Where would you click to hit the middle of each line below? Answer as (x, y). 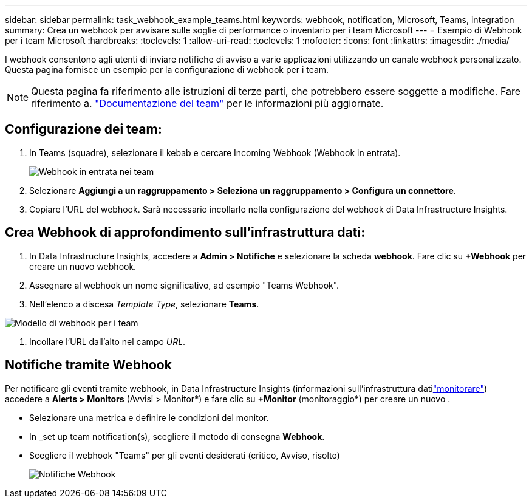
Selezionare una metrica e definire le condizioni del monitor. (149, 417)
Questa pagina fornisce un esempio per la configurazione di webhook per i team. (167, 70)
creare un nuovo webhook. (83, 266)
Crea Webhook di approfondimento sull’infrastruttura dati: (185, 233)
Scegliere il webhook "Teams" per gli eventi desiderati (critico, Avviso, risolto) (185, 455)
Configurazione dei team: (84, 129)
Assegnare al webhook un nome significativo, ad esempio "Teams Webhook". (184, 285)
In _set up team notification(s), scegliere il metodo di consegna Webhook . (177, 436)
